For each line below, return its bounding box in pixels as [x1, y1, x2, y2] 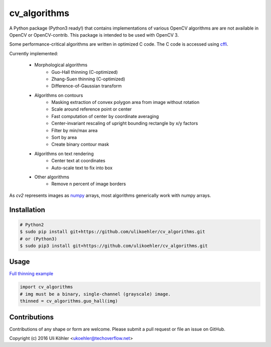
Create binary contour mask [51, 141, 109, 148]
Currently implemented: [9, 50, 58, 56]
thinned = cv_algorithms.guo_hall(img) [20, 298, 118, 304]
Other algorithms [34, 174, 70, 180]
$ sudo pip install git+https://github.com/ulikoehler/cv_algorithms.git [20, 229, 205, 235]
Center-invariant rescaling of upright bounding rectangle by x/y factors [51, 121, 198, 127]
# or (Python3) [20, 236, 57, 242]
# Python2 [20, 221, 44, 227]
